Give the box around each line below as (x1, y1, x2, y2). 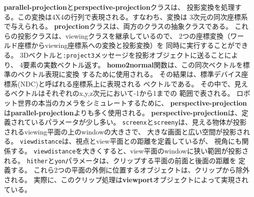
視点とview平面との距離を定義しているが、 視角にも (75, 136, 242, 146)
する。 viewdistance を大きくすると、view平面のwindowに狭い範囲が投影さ (10, 146, 249, 156)
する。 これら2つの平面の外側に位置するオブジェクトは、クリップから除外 (10, 165, 250, 175)
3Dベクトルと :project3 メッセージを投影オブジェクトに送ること (20, 49, 225, 60)
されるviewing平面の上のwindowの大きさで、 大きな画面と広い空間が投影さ (4, 126, 243, 136)
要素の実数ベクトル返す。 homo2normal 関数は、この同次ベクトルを (23, 59, 243, 69)
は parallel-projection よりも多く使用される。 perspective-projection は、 (4, 107, 242, 117)
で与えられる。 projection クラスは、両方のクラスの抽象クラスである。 (4, 21, 232, 31)
